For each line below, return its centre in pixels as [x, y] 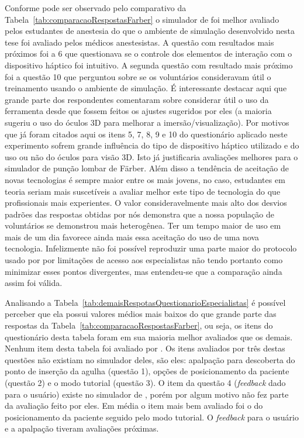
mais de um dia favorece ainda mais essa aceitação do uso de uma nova [132, 237]
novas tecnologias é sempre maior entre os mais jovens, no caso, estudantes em [145, 179]
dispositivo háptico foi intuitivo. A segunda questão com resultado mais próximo [149, 65]
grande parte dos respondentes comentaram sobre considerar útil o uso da [137, 99]
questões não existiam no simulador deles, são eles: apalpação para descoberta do [150, 359]
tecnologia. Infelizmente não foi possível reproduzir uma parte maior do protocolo [151, 248]
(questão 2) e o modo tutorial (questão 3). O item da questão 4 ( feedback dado [145, 382]
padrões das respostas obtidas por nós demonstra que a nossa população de [139, 214]
